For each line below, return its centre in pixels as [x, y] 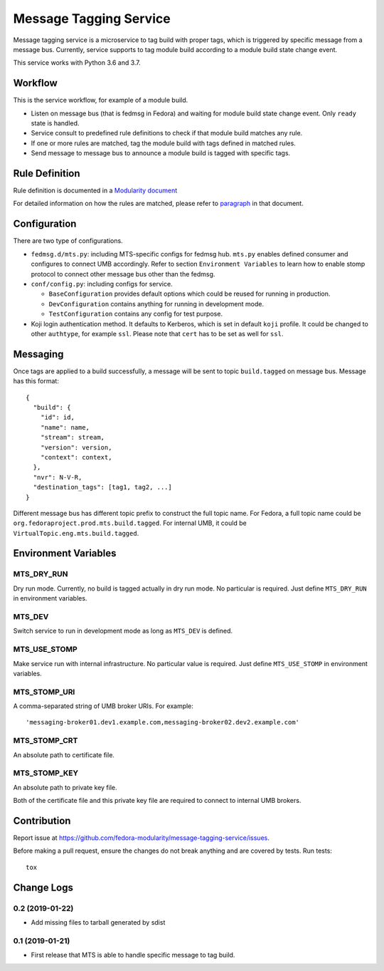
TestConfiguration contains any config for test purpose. [136, 314]
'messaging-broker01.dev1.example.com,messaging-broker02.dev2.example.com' [163, 722]
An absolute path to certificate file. [64, 754]
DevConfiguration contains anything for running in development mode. [156, 303]
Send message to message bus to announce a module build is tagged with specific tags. [161, 153]
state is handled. [55, 123]
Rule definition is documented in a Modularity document [95, 191]
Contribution [42, 820]
